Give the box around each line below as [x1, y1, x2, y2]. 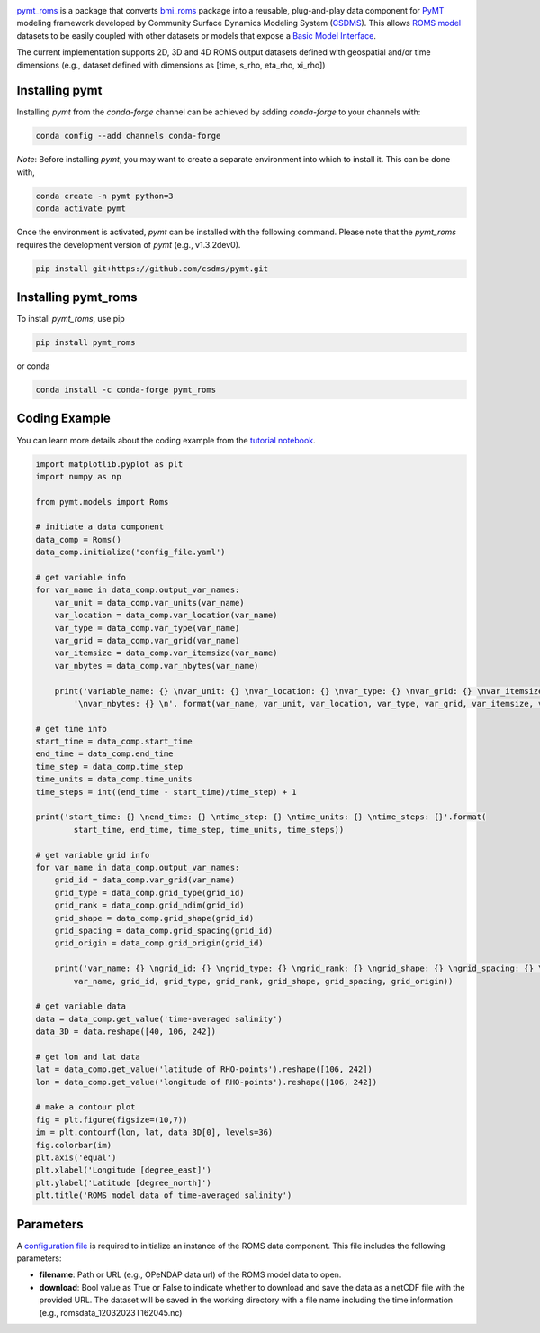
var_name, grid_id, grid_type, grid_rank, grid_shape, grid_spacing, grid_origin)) [73, 976, 454, 986]
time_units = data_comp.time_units [35, 774, 193, 784]
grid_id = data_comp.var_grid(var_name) [54, 875, 236, 885]
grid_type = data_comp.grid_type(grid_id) [54, 888, 245, 898]
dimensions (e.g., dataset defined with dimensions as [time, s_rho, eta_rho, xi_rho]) [16, 59, 326, 70]
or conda [16, 361, 50, 371]
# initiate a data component [35, 522, 165, 532]
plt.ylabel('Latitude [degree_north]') [35, 1177, 211, 1188]
